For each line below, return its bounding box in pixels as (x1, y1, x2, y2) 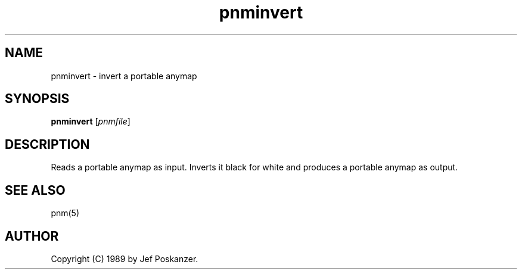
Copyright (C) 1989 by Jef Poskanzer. (51, 253, 198, 264)
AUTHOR (5, 228, 59, 244)
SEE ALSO (5, 182, 66, 198)
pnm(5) (51, 208, 80, 219)
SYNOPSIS (5, 91, 70, 107)
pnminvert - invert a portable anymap (51, 70, 197, 81)
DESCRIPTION (5, 136, 90, 152)
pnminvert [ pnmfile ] (51, 116, 130, 127)
